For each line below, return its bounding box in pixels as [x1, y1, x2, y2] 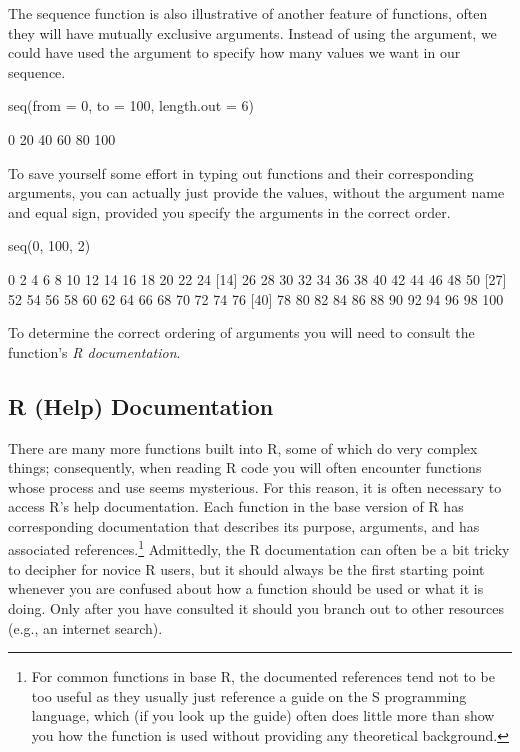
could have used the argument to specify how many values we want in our [8, 42, 461, 63]
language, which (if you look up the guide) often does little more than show [31, 705, 495, 726]
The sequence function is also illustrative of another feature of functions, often [8, 3, 488, 23]
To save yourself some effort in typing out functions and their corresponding [8, 162, 474, 183]
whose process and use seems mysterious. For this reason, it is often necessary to [8, 476, 502, 497]
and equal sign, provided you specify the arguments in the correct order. [8, 201, 451, 222]
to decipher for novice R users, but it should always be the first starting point [8, 558, 485, 579]
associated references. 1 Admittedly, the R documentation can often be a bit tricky [8, 536, 510, 560]
